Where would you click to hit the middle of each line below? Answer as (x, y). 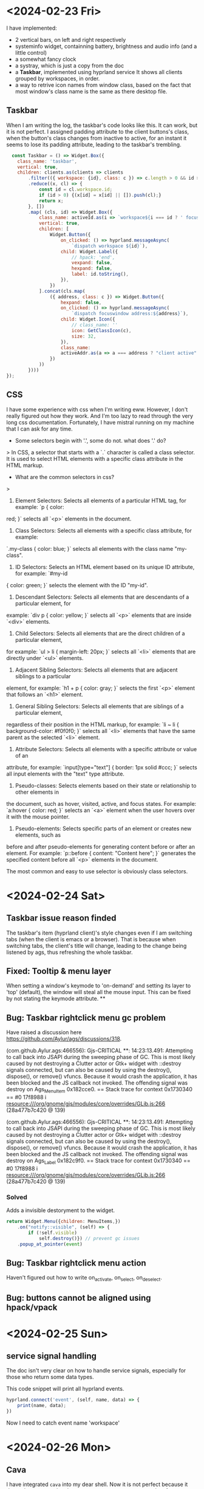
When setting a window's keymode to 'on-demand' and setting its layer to (99, 986)
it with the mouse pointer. (38, 816)
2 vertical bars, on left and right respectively (70, 39)
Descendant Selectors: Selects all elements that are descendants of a (102, 597)
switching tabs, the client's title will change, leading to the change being (97, 946)
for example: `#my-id (41, 573)
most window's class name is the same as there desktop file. (91, 91)
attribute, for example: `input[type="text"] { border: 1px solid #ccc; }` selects (102, 767)
